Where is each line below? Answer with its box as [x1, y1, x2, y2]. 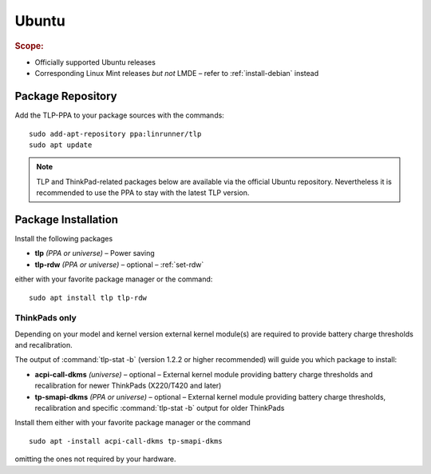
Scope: [14, 40, 44, 51]
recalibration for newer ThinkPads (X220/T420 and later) [34, 380, 222, 391]
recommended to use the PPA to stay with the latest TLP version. [36, 188, 250, 197]
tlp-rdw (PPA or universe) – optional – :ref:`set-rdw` [34, 260, 204, 269]
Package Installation [14, 213, 119, 226]
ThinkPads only [14, 313, 77, 324]
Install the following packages [14, 233, 113, 243]
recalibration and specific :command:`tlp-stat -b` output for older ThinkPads [34, 404, 285, 413]
